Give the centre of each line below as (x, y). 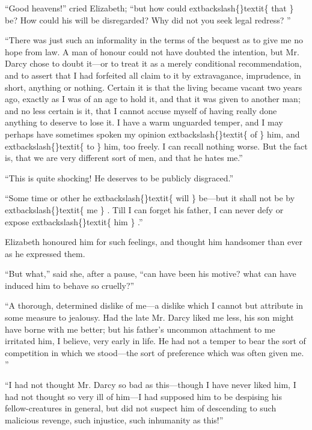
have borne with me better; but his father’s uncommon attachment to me (140, 329)
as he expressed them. (45, 253)
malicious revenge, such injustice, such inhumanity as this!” (114, 419)
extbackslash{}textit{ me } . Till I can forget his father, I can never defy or (144, 209)
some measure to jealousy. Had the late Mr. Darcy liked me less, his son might (149, 317)
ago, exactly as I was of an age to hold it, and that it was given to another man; (153, 99)
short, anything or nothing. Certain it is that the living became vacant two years (154, 87)
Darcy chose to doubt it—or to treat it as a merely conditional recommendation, (153, 63)
